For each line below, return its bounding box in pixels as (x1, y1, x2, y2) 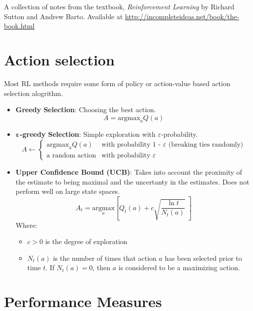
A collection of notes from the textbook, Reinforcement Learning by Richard (4, 1, 235, 11)
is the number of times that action (53, 252, 157, 263)
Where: (15, 219, 37, 230)
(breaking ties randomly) (168, 141, 244, 148)
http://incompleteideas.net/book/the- (125, 11, 239, 21)
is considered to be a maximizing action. (118, 262, 240, 273)
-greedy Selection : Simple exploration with (20, 129, 156, 139)
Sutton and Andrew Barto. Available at (4, 11, 123, 21)
